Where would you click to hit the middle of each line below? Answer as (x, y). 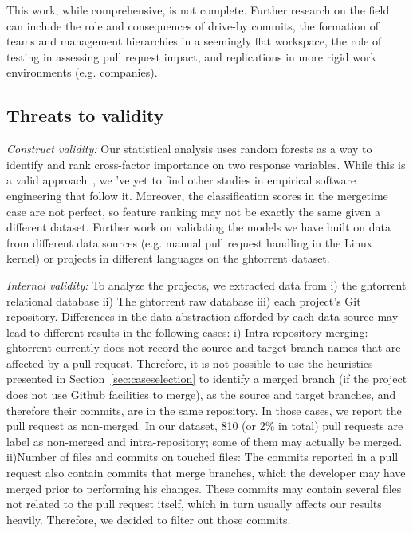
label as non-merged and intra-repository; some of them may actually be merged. (205, 441)
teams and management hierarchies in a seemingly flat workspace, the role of (194, 41)
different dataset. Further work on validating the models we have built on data (199, 227)
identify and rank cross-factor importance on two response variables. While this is (206, 164)
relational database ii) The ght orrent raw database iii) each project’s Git (184, 300)
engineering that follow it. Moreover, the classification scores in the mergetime (197, 195)
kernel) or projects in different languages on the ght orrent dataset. (168, 258)
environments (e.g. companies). (82, 72)
